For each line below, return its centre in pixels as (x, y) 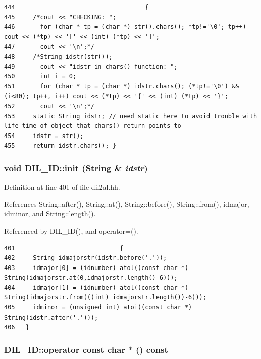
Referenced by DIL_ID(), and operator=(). (71, 230)
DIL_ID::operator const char (65, 349)
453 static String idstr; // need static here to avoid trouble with (131, 116)
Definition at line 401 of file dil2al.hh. (62, 187)
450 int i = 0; (40, 77)
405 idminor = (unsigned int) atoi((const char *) (98, 308)
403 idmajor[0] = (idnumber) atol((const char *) (96, 268)
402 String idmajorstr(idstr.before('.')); (86, 258)
